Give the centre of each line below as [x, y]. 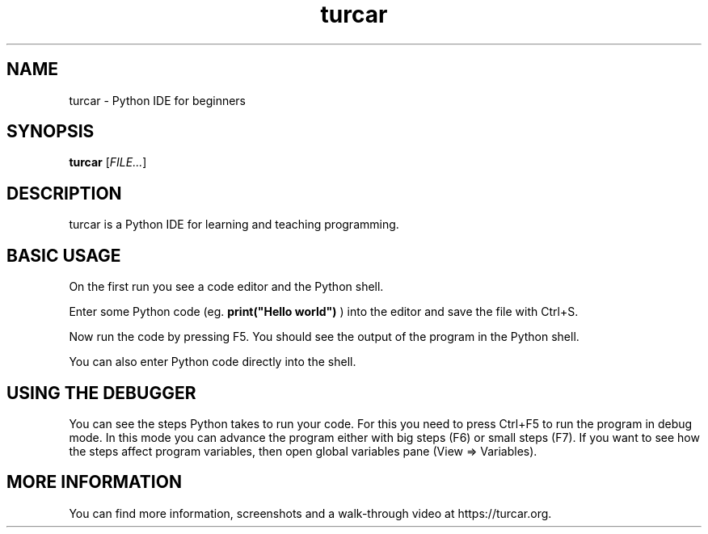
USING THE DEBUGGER [101, 393]
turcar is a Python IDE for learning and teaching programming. [234, 225]
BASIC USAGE [64, 255]
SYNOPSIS [51, 132]
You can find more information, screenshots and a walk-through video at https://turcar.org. [310, 513]
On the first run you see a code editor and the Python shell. [226, 287]
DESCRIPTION [64, 193]
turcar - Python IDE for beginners [158, 100]
